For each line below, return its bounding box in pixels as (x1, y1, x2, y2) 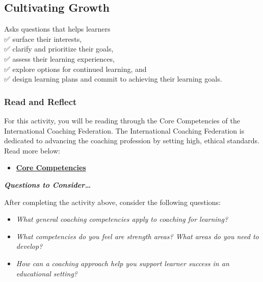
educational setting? (16, 268, 78, 278)
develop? (16, 241, 43, 251)
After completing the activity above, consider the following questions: (4, 196, 221, 207)
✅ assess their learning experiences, (4, 53, 115, 64)
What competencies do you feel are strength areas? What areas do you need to (16, 230, 259, 241)
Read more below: (4, 145, 60, 156)
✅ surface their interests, (4, 33, 82, 44)
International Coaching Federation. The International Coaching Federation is (4, 125, 245, 136)
